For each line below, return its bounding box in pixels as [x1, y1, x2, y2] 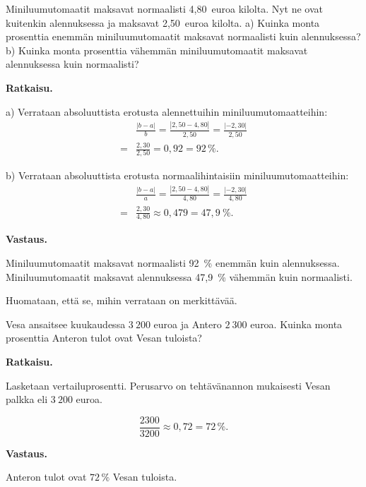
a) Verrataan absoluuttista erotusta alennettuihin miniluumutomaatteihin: [6, 104, 328, 119]
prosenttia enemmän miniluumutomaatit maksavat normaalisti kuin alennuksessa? [6, 29, 361, 44]
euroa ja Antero [153, 316, 222, 331]
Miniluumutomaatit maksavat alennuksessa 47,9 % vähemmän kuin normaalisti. [6, 269, 353, 284]
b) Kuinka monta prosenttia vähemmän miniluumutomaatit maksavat [6, 42, 308, 57]
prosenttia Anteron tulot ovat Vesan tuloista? [6, 330, 202, 345]
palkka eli [6, 392, 48, 407]
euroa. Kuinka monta [250, 316, 343, 331]
